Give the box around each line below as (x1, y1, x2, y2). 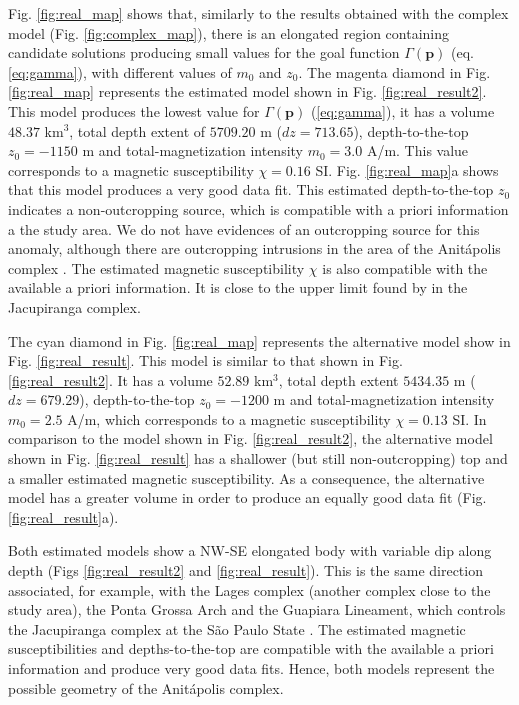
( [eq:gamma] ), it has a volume (310, 100, 495, 121)
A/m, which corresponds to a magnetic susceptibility (67, 408, 391, 429)
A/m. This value (366, 140, 469, 161)
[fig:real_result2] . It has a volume (8, 369, 213, 390)
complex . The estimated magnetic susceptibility (8, 257, 305, 278)
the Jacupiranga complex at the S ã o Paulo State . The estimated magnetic (8, 618, 466, 639)
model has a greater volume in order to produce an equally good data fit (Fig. (8, 487, 487, 508)
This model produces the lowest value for (8, 100, 260, 121)
